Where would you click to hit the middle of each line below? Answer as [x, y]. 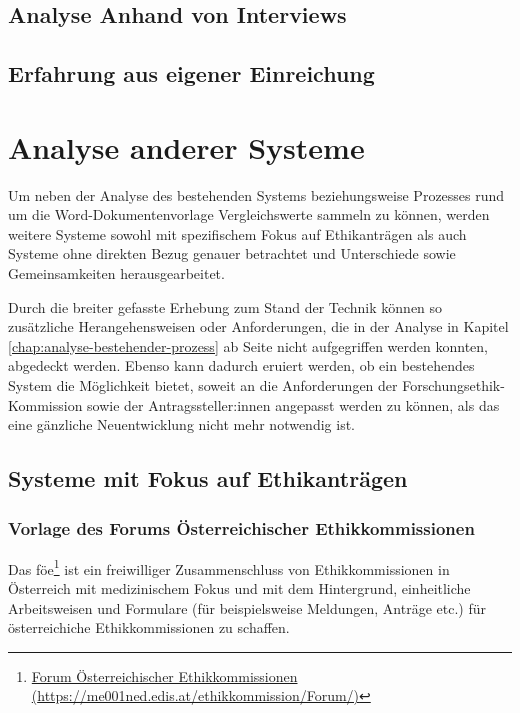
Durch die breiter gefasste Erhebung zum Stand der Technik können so [225, 306]
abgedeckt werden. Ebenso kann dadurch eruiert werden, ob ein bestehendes [241, 365]
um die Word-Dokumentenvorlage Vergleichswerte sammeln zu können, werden [249, 214]
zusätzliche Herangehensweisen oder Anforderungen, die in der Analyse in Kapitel [258, 326]
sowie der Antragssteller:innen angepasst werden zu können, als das [293, 404]
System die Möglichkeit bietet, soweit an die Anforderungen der [203, 385]
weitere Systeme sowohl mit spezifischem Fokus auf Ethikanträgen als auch [237, 233]
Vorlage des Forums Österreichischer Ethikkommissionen [241, 527]
